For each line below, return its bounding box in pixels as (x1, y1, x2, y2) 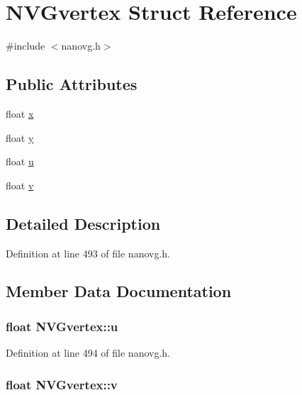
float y (6, 130, 34, 145)
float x (6, 106, 34, 121)
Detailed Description (6, 212, 161, 234)
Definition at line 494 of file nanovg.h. (6, 345, 171, 360)
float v (6, 177, 34, 192)
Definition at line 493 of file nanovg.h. (6, 245, 171, 260)
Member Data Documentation (6, 280, 232, 302)
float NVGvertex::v (6, 375, 118, 393)
